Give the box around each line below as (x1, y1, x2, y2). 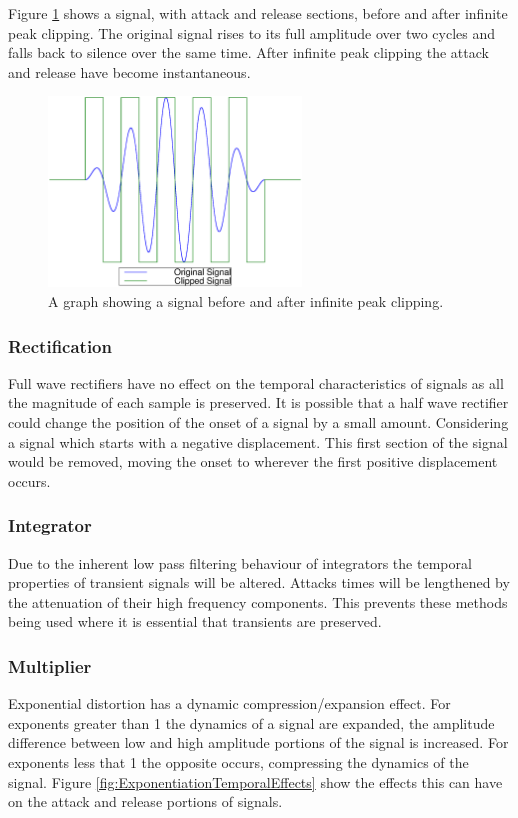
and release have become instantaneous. (8, 61, 251, 82)
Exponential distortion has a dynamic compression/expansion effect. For (8, 693, 451, 714)
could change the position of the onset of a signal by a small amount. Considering (8, 412, 509, 432)
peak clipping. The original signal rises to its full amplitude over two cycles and (8, 22, 496, 43)
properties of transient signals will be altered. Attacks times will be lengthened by (8, 572, 510, 593)
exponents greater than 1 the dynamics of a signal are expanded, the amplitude (8, 712, 495, 733)
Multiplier (8, 653, 92, 678)
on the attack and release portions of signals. (8, 791, 283, 812)
